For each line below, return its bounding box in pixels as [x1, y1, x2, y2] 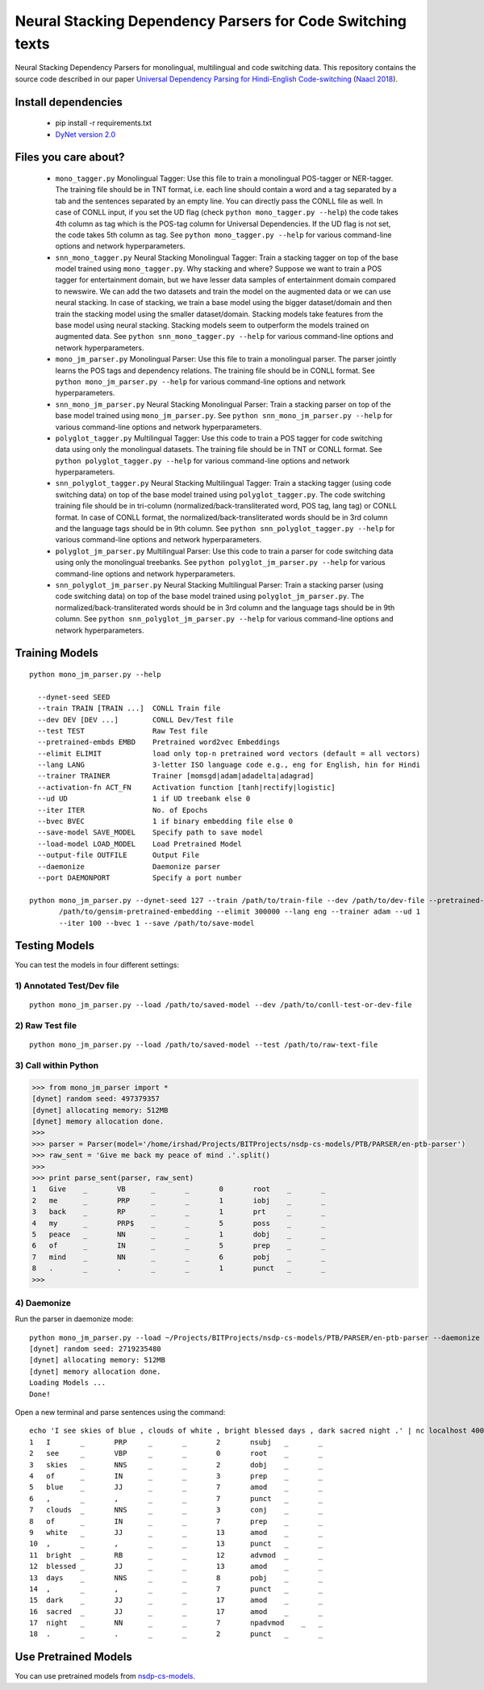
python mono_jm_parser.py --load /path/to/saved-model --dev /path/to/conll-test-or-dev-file [29, 1001, 412, 1010]
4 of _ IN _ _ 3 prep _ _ [29, 1471, 323, 1480]
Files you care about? [15, 150, 125, 165]
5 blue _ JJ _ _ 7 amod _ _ [29, 1483, 323, 1492]
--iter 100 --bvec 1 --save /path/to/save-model [59, 918, 255, 927]
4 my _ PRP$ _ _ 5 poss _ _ [31, 1219, 326, 1228]
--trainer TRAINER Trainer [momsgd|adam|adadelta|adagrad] [37, 772, 315, 780]
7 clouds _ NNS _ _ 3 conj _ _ [29, 1505, 323, 1515]
